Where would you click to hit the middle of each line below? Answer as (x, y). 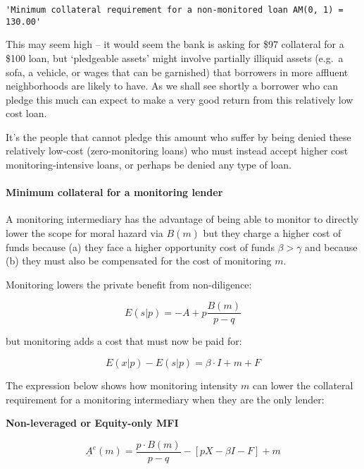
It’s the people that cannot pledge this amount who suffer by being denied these (178, 136)
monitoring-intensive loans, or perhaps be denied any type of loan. (149, 165)
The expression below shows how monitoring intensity (122, 385)
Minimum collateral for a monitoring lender (114, 192)
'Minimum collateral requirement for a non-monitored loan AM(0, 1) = (175, 10)
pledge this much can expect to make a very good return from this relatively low (180, 99)
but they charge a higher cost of (272, 233)
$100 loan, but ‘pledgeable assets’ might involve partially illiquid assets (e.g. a (175, 57)
